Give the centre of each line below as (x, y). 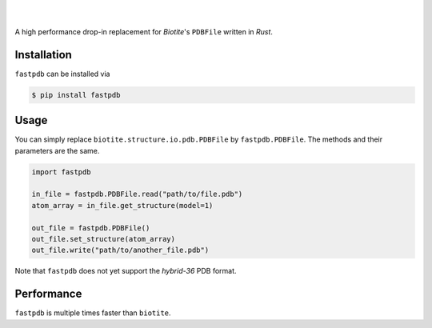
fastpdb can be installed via (62, 74)
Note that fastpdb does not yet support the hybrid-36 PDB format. (126, 271)
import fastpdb (61, 172)
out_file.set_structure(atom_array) (104, 239)
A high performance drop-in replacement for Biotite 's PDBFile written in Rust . (144, 31)
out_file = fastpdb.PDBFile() (91, 228)
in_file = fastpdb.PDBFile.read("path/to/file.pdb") (137, 194)
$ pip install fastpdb (76, 95)
